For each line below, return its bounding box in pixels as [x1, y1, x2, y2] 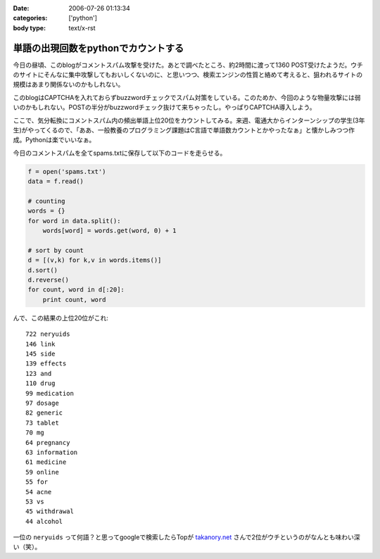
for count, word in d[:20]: [27, 286, 125, 294]
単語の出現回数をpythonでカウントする [13, 42, 184, 54]
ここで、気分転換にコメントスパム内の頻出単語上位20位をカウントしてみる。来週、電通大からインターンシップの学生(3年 [13, 116, 365, 125]
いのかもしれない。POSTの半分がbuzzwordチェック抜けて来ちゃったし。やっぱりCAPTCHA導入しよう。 [13, 103, 316, 112]
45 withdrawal [25, 508, 74, 515]
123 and [25, 370, 52, 377]
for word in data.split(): [27, 217, 121, 225]
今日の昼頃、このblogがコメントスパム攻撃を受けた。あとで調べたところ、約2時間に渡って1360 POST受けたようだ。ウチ [13, 61, 364, 69]
